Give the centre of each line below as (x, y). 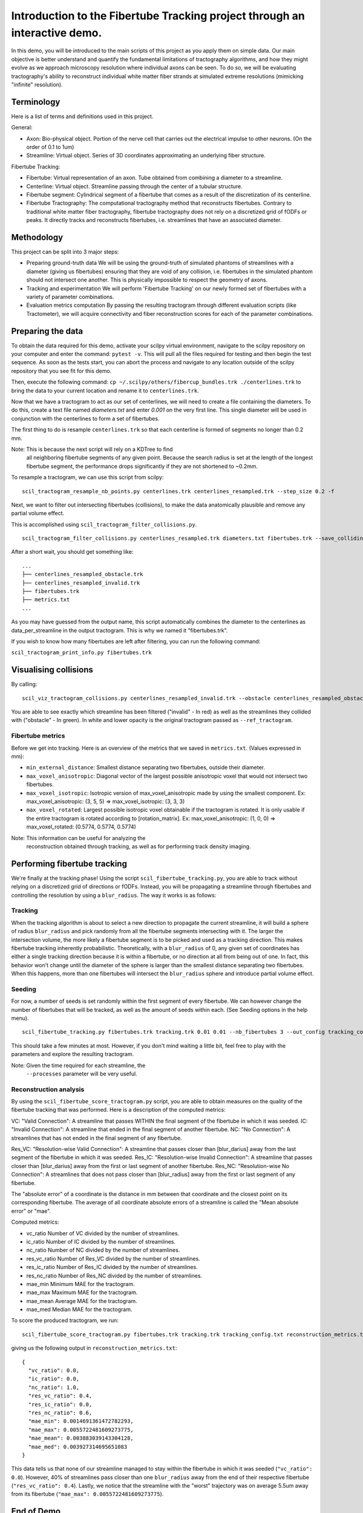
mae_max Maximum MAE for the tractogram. (82, 1293)
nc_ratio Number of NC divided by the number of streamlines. (103, 1250)
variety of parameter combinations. (70, 297)
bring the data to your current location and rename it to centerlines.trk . (105, 390)
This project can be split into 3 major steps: (65, 252)
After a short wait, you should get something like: (72, 552)
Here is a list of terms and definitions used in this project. (82, 116)
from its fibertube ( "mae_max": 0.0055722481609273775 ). (87, 1494)
